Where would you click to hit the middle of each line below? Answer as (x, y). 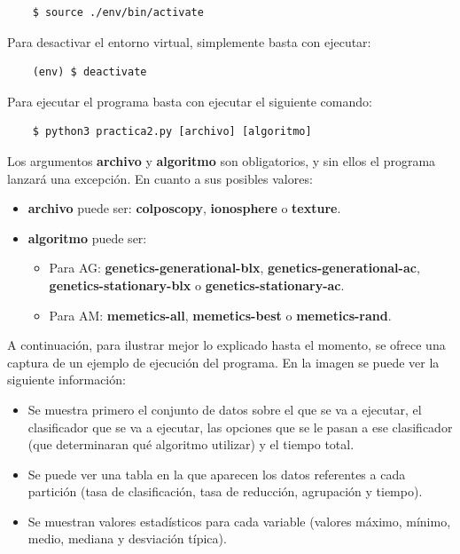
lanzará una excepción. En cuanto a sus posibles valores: (160, 178)
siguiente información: (66, 380)
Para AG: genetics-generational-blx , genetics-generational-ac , (234, 268)
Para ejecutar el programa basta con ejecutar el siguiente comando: (190, 101)
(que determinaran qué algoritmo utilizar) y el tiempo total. (191, 444)
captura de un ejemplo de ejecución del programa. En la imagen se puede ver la (223, 362)
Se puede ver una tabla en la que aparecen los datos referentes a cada (217, 474)
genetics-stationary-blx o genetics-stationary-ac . (197, 285)
